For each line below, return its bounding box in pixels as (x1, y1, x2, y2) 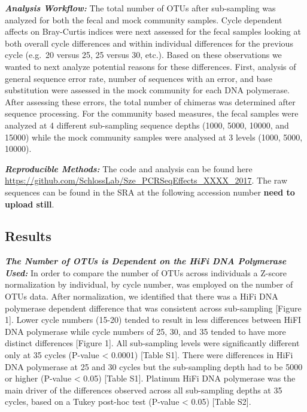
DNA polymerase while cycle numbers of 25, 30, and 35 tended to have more (5, 325, 286, 337)
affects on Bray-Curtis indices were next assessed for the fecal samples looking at (5, 25, 301, 38)
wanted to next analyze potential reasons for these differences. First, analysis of (5, 60, 296, 72)
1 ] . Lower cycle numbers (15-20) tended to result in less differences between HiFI (5, 313, 302, 326)
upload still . (5, 197, 54, 210)
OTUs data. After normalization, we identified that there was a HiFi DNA (5, 290, 278, 303)
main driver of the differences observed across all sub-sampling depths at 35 (5, 383, 282, 396)
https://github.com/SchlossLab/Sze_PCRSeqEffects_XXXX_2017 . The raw (5, 174, 288, 187)
